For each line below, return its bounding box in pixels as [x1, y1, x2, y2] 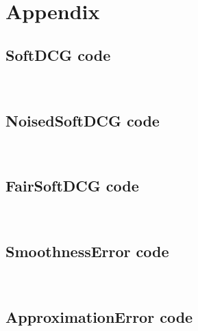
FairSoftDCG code [5, 175, 139, 196]
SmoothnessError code [5, 241, 169, 262]
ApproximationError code [5, 306, 193, 327]
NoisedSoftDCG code [5, 109, 160, 131]
